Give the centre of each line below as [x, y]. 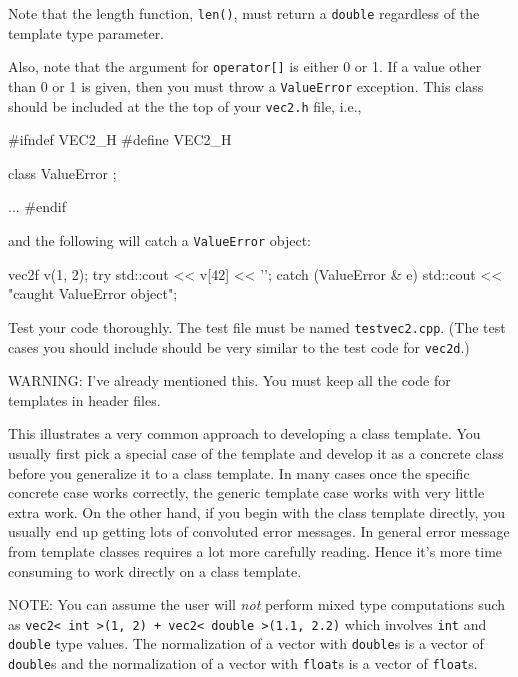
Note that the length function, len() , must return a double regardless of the [244, 13]
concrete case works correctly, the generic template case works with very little [246, 492]
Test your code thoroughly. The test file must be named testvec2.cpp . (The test [257, 326]
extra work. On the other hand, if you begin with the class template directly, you [256, 511]
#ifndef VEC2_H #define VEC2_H [120, 139]
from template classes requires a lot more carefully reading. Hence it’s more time [255, 550]
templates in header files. [84, 399]
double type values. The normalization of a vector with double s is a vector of [246, 643]
